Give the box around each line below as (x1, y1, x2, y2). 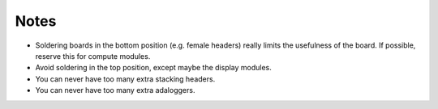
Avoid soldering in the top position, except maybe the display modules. (35, 63, 272, 73)
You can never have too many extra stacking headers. (35, 73, 216, 84)
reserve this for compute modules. (35, 51, 151, 61)
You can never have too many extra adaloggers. (35, 86, 195, 95)
